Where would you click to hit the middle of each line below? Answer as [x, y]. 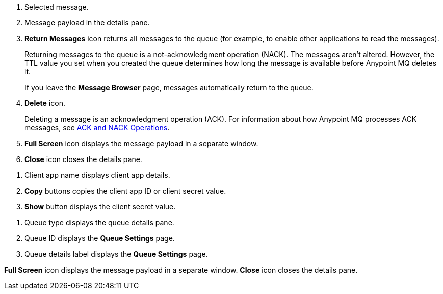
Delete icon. [45, 103]
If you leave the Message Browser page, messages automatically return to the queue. [169, 87]
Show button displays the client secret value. [100, 207]
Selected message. [57, 7]
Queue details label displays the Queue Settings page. [116, 254]
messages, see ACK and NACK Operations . [97, 128]
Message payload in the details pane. [87, 23]
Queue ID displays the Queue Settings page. [100, 238]
